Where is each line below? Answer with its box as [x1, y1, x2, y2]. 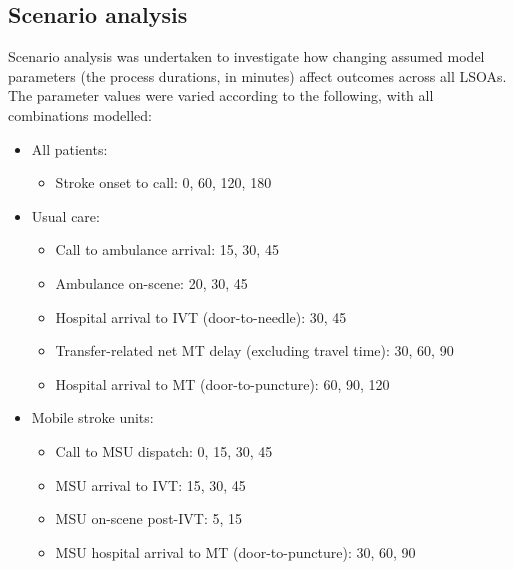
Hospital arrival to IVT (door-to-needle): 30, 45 [55, 306, 347, 327]
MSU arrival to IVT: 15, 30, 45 [55, 474, 246, 495]
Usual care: [31, 205, 100, 226]
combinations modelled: [8, 104, 152, 125]
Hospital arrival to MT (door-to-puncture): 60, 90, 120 [55, 373, 390, 394]
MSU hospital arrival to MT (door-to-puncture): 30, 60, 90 [55, 541, 416, 562]
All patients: [31, 138, 108, 159]
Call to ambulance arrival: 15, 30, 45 [55, 239, 279, 260]
